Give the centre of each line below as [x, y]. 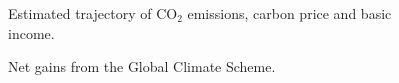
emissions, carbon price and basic [289, 13]
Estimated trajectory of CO [93, 13]
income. [31, 32]
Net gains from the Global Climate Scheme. [142, 66]
